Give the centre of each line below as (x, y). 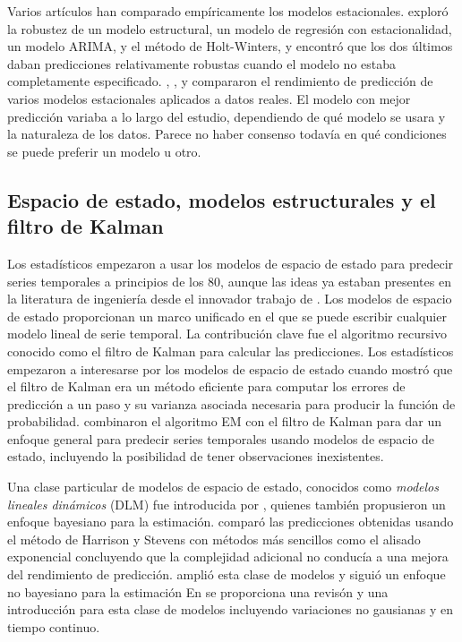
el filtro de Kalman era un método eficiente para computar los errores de (206, 386)
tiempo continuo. (54, 626)
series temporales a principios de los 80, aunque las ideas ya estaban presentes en (229, 281)
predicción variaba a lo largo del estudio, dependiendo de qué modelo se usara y (227, 116)
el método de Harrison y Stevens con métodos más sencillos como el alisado (214, 539)
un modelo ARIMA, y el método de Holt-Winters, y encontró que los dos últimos (230, 46)
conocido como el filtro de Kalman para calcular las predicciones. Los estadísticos (231, 351)
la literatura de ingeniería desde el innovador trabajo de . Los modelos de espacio (230, 299)
